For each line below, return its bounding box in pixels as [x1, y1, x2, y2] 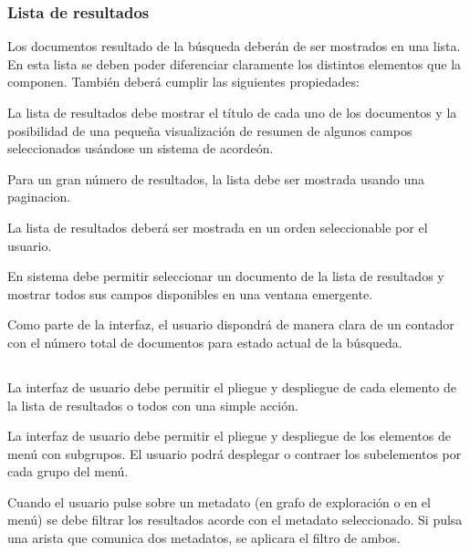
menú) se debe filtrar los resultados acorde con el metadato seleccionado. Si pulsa [7, 510, 463, 529]
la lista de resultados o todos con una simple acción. [7, 395, 298, 414]
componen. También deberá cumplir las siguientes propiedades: [7, 72, 360, 91]
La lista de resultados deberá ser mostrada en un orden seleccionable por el [7, 217, 428, 236]
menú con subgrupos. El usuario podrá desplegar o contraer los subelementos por [7, 443, 462, 463]
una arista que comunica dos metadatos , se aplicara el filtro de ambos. [7, 528, 401, 548]
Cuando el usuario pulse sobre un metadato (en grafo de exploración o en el [7, 492, 431, 511]
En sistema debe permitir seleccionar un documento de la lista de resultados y [7, 266, 444, 286]
